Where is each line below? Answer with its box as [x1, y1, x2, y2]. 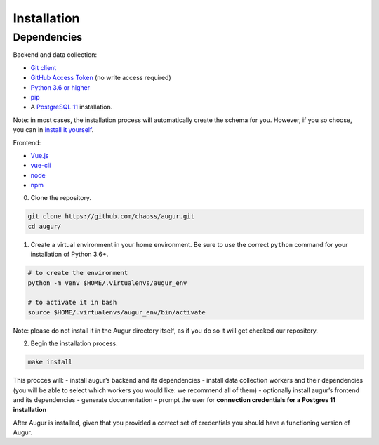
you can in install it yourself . [13, 126, 94, 134]
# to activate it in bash [27, 298, 117, 307]
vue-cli [30, 161, 51, 170]
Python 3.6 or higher [30, 83, 91, 91]
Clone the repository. [30, 194, 91, 202]
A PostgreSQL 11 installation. [30, 102, 113, 112]
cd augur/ [27, 222, 62, 230]
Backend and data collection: [13, 51, 98, 59]
